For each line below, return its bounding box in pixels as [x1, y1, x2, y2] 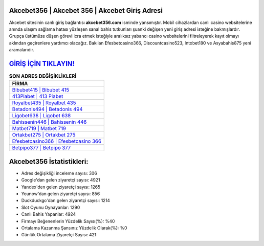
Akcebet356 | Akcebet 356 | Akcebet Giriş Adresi [9, 6, 163, 15]
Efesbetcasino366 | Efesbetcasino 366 [12, 138, 102, 145]
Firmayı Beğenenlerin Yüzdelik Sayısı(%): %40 [21, 218, 115, 224]
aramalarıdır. [9, 47, 34, 53]
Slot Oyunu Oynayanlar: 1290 [21, 204, 80, 210]
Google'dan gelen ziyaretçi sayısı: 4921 [21, 177, 100, 183]
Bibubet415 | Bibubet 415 [12, 87, 69, 93]
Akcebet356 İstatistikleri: [9, 157, 88, 166]
